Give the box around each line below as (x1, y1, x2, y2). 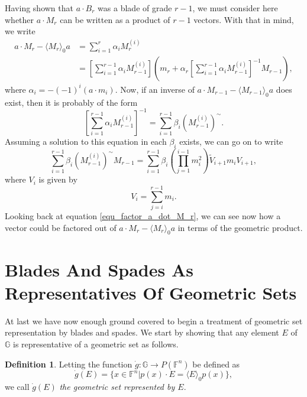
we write (5, 25, 35, 37)
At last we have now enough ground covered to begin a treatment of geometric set (5, 314, 303, 327)
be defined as (192, 357, 240, 370)
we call (5, 380, 30, 392)
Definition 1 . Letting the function (5, 357, 133, 370)
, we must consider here (192, 2, 278, 14)
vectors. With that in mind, (193, 13, 294, 25)
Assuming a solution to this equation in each (5, 135, 167, 147)
